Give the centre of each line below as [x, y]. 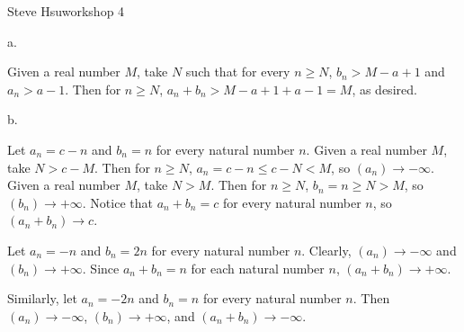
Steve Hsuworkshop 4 [66, 11]
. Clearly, [326, 250]
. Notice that [117, 202]
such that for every [238, 72]
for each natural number [258, 268]
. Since [101, 268]
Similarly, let [42, 298]
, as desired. [384, 89]
